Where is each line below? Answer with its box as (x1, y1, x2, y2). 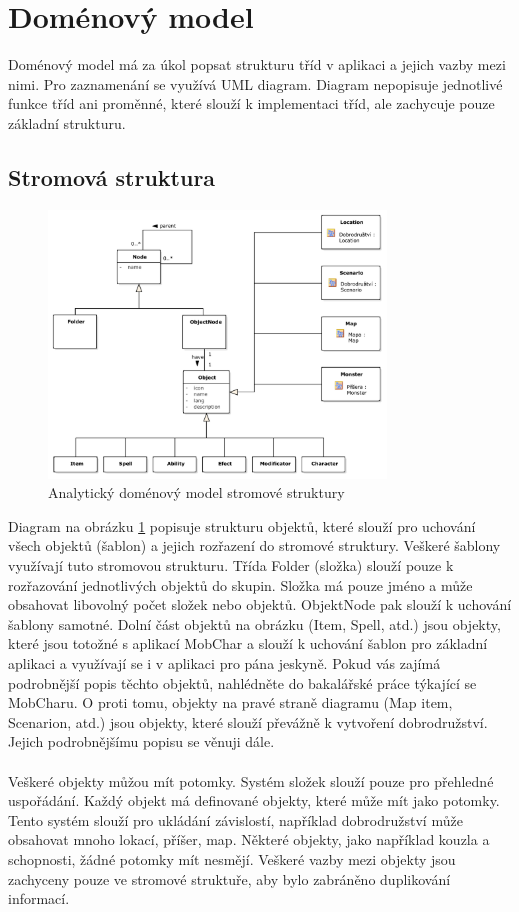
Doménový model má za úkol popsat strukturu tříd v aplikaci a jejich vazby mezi (8, 54, 506, 75)
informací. (8, 888, 70, 909)
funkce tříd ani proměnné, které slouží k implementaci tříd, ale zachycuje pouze (8, 93, 495, 114)
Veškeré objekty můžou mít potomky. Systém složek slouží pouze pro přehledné (8, 770, 494, 791)
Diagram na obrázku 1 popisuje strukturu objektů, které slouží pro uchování (8, 515, 476, 536)
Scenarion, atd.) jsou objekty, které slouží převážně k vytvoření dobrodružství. (8, 711, 488, 732)
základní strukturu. (8, 112, 126, 133)
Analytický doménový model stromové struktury (48, 482, 345, 503)
